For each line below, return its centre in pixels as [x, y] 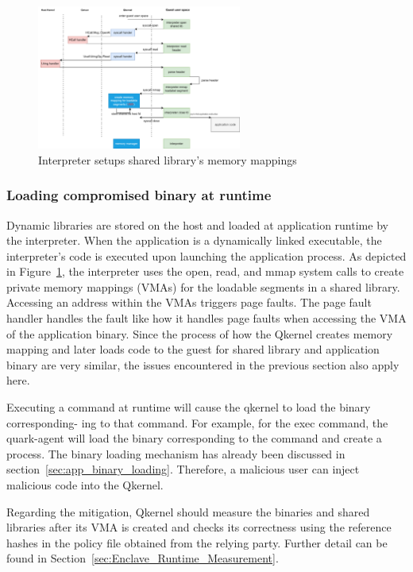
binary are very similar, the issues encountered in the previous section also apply [203, 364]
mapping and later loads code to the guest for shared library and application [193, 349]
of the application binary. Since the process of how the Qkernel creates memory [200, 333]
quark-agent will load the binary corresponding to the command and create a [194, 438]
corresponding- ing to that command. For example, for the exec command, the [197, 422]
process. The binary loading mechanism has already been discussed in [176, 453]
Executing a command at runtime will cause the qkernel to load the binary [189, 407]
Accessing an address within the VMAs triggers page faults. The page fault [189, 302]
